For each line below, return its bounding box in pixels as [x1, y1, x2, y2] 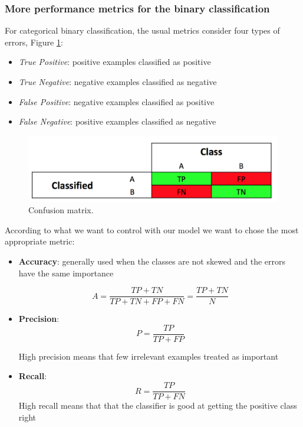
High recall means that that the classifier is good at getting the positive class [18, 399, 297, 412]
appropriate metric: [5, 235, 75, 247]
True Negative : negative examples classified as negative [18, 76, 217, 87]
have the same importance [18, 266, 114, 279]
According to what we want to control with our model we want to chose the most [5, 223, 299, 236]
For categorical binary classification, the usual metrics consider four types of [5, 24, 280, 37]
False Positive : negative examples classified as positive [18, 95, 215, 107]
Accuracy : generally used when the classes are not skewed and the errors [18, 255, 286, 267]
